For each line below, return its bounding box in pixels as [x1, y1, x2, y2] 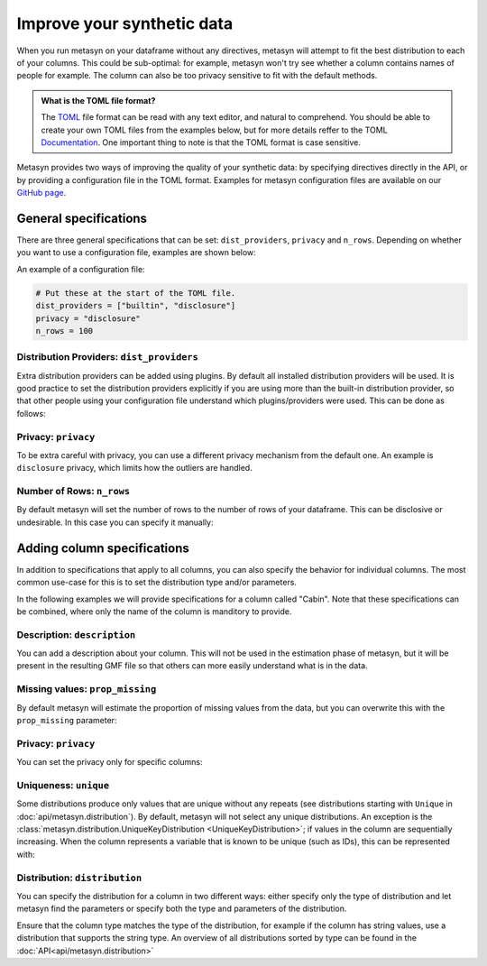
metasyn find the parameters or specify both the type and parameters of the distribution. [16, 903, 347, 915]
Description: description [16, 628, 136, 640]
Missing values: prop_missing [16, 683, 157, 695]
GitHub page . [16, 188, 67, 198]
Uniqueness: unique [16, 778, 110, 791]
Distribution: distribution [16, 871, 142, 884]
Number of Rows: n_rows [16, 485, 131, 498]
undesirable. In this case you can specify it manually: [16, 517, 214, 528]
